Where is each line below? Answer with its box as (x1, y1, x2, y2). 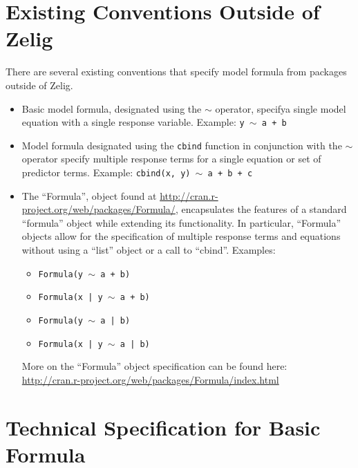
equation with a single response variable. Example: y (21, 115, 245, 129)
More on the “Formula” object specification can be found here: (21, 359, 288, 373)
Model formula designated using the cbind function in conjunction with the (21, 138, 342, 152)
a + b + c (207, 169, 253, 178)
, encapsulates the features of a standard (175, 202, 347, 216)
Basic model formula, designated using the (21, 101, 202, 115)
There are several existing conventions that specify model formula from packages (6, 64, 347, 79)
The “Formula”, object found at (21, 188, 157, 203)
